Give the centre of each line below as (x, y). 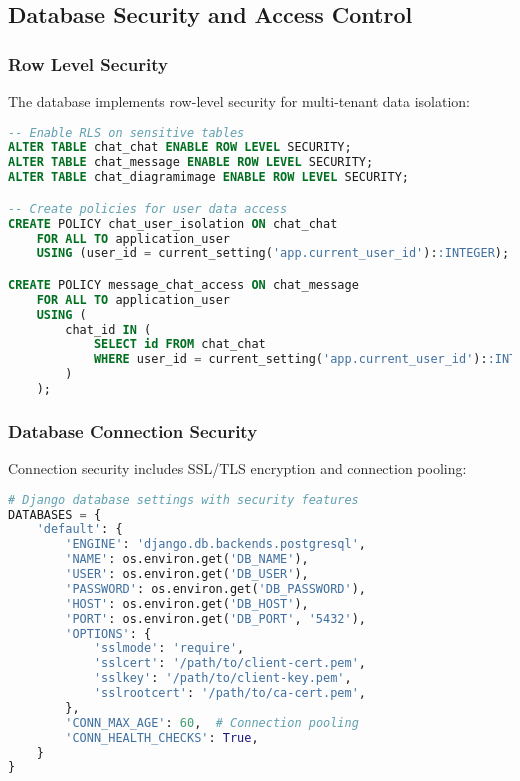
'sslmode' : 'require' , (169, 648)
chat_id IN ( (108, 329)
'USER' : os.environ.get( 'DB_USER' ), (187, 574)
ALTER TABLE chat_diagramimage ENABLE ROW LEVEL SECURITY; (208, 177)
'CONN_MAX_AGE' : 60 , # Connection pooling (212, 722)
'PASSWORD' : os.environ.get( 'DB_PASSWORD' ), (215, 588)
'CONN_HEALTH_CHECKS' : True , (162, 737)
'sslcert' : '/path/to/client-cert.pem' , (229, 663)
